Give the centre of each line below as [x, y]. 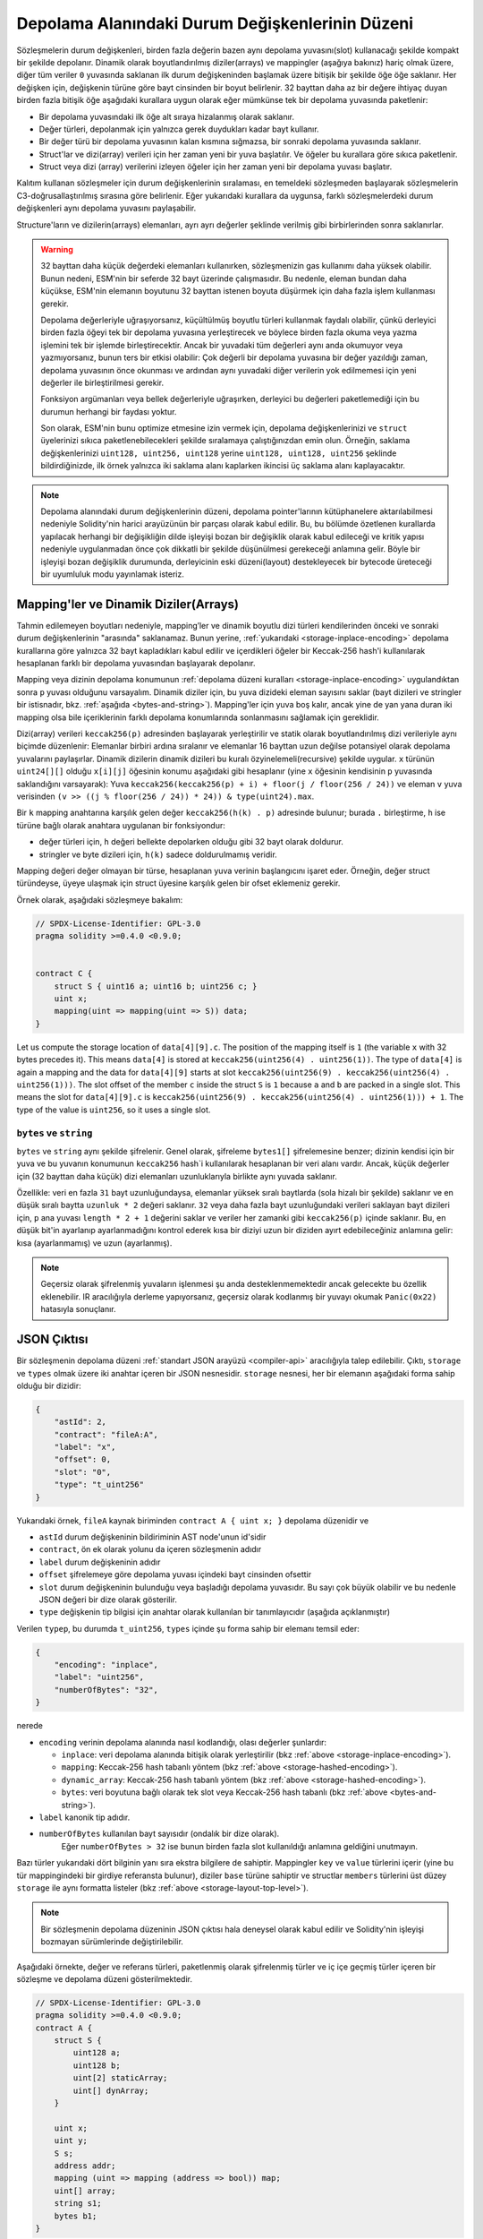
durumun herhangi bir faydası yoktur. [109, 411]
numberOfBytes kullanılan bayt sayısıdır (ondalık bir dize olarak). [159, 1834]
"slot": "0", [83, 1472]
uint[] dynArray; [111, 2090]
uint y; [71, 2141]
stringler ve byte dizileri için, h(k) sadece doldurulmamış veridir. [158, 854]
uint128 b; [97, 2065]
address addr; [85, 2166]
